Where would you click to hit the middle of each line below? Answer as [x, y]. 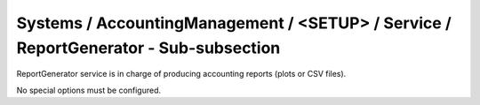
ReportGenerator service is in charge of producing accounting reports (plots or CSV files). [181, 74]
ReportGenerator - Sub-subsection [148, 48]
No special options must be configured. [89, 90]
